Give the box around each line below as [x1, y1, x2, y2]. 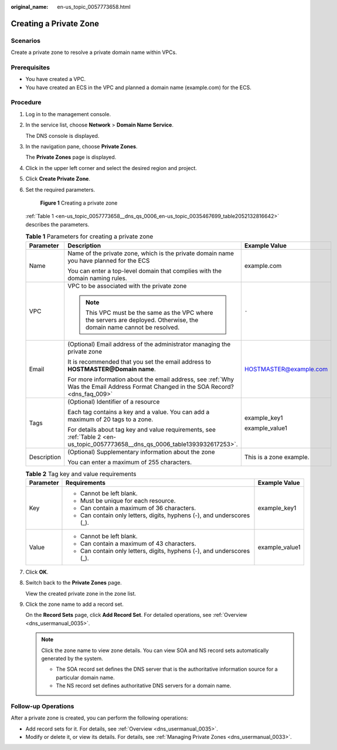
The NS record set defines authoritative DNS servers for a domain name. [56, 682, 232, 689]
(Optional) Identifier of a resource [67, 398, 160, 406]
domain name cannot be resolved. [85, 323, 180, 331]
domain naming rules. [67, 274, 127, 282]
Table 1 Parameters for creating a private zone [25, 232, 154, 240]
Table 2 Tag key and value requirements [25, 470, 137, 478]
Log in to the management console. [25, 110, 111, 117]
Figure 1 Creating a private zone [40, 199, 118, 206]
